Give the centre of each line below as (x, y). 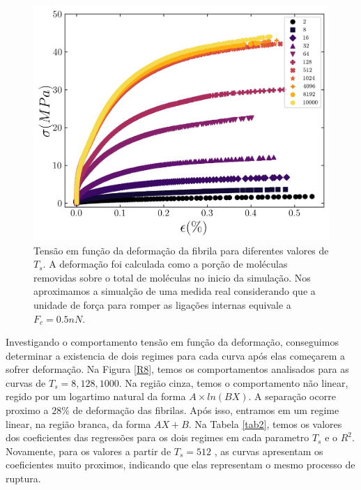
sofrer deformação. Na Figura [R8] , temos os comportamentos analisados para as (177, 369)
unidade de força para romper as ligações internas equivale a (162, 304)
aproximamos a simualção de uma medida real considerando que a (175, 291)
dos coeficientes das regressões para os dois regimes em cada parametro (158, 437)
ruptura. (23, 478)
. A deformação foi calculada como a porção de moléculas (165, 264)
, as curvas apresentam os (269, 451)
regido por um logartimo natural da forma (96, 396)
